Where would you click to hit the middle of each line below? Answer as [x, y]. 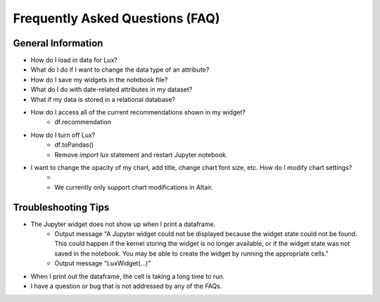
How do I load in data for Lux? [74, 60]
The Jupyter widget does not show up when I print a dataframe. [123, 224]
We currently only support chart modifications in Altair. [134, 187]
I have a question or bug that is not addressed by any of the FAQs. [126, 286]
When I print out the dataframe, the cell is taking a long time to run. [128, 276]
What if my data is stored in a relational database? [103, 99]
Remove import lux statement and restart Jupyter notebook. [141, 155]
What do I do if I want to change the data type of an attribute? [120, 70]
